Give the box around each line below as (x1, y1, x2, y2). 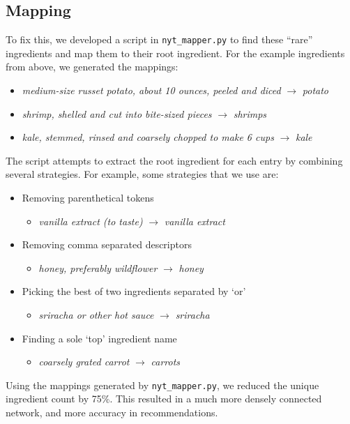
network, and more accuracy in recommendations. (6, 405, 218, 420)
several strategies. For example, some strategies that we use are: (6, 167, 279, 181)
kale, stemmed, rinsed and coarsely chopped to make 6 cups (22, 130, 274, 144)
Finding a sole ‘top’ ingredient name (22, 331, 177, 345)
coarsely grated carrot (38, 354, 130, 369)
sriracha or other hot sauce (38, 307, 154, 321)
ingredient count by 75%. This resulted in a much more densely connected (6, 391, 322, 406)
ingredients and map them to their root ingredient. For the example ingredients (6, 45, 345, 60)
